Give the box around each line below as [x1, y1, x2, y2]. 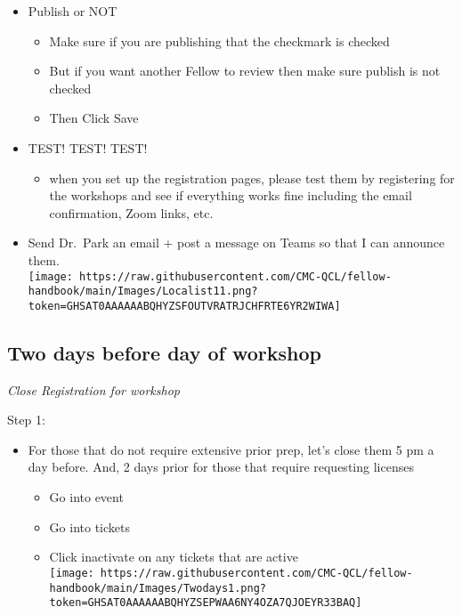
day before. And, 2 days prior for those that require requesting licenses [28, 457, 414, 476]
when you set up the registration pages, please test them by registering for [49, 168, 455, 187]
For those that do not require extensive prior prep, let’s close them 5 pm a [28, 440, 434, 458]
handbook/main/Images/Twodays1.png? [49, 581, 266, 595]
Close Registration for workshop [7, 380, 180, 399]
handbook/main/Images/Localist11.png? [28, 285, 258, 298]
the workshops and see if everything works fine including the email [49, 186, 412, 205]
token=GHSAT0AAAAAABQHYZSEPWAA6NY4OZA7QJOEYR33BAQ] [49, 596, 362, 610]
